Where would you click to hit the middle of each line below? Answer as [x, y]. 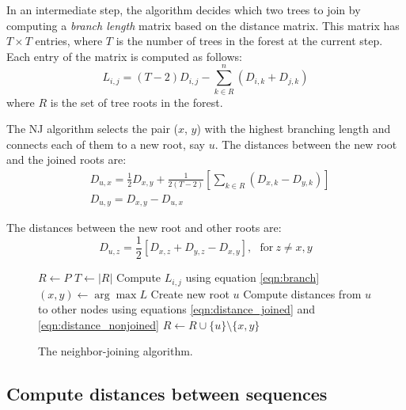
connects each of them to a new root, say [106, 144]
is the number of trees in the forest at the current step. [249, 41]
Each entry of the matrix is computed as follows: [124, 56]
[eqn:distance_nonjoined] [99, 324]
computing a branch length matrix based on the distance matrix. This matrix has [203, 25]
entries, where [69, 41]
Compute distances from [302, 293]
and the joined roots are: [66, 159]
